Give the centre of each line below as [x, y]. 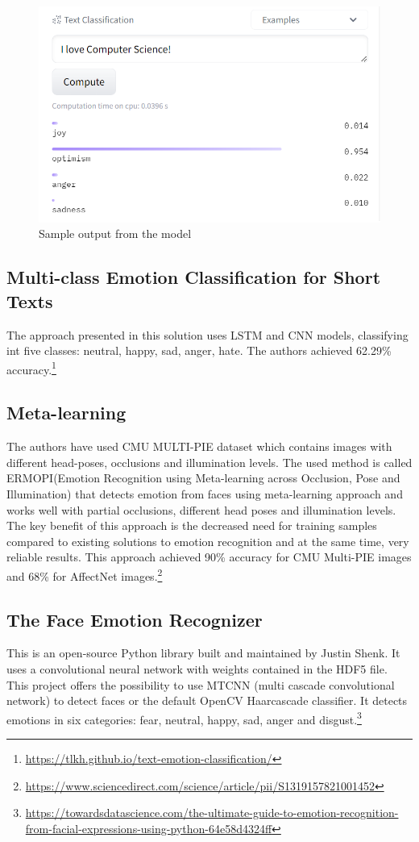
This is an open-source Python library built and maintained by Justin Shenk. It [203, 653]
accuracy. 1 [31, 368]
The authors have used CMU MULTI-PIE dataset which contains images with [199, 446]
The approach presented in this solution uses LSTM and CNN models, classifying [207, 334]
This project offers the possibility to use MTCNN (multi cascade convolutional [201, 684]
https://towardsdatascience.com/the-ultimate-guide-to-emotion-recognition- [212, 813]
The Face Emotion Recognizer [135, 619]
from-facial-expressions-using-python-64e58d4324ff [149, 828]
